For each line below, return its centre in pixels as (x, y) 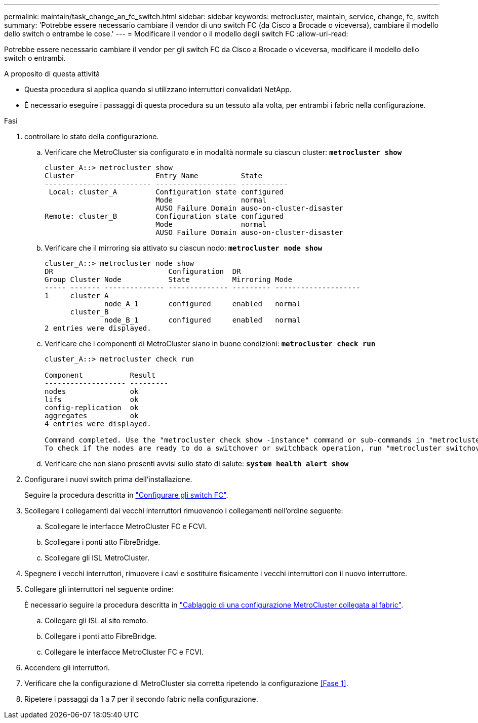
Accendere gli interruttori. (67, 668)
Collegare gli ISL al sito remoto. (96, 620)
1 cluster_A (77, 296)
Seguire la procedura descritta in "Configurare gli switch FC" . (126, 495)
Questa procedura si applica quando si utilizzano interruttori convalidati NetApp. (158, 89)
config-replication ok (92, 408)
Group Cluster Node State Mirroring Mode (168, 279)
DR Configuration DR (143, 271)
